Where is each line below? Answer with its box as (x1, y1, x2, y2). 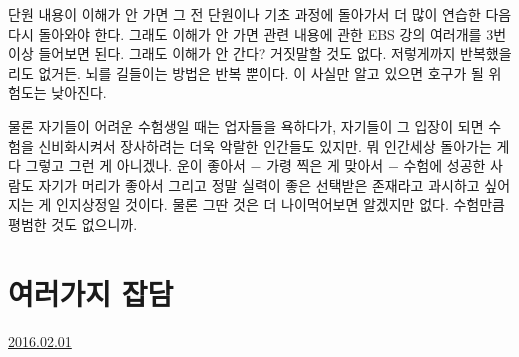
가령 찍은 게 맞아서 (266, 155, 384, 176)
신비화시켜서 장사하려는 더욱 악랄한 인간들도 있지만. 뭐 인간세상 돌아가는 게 (38, 135, 510, 156)
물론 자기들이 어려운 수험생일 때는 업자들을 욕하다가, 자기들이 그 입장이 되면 (8, 115, 484, 136)
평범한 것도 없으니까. (8, 213, 138, 234)
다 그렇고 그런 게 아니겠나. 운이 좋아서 (8, 155, 246, 176)
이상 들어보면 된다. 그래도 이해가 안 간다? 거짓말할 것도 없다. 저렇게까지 (8, 43, 456, 64)
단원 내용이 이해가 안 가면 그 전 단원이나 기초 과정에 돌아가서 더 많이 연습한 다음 (8, 4, 512, 24)
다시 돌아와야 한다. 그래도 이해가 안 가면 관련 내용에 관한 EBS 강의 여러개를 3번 (8, 23, 507, 44)
